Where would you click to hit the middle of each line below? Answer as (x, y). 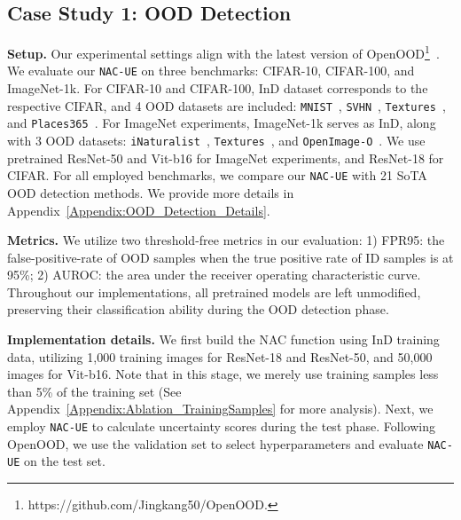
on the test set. (64, 461)
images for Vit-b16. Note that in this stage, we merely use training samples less (223, 374)
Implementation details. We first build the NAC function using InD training (223, 339)
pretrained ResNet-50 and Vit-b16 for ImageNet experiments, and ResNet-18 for (226, 158)
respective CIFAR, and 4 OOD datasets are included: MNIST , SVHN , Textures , (227, 105)
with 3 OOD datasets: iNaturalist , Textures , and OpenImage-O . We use (216, 141)
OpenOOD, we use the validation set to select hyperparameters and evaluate (215, 443)
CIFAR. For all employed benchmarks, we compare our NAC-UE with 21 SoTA (217, 175)
